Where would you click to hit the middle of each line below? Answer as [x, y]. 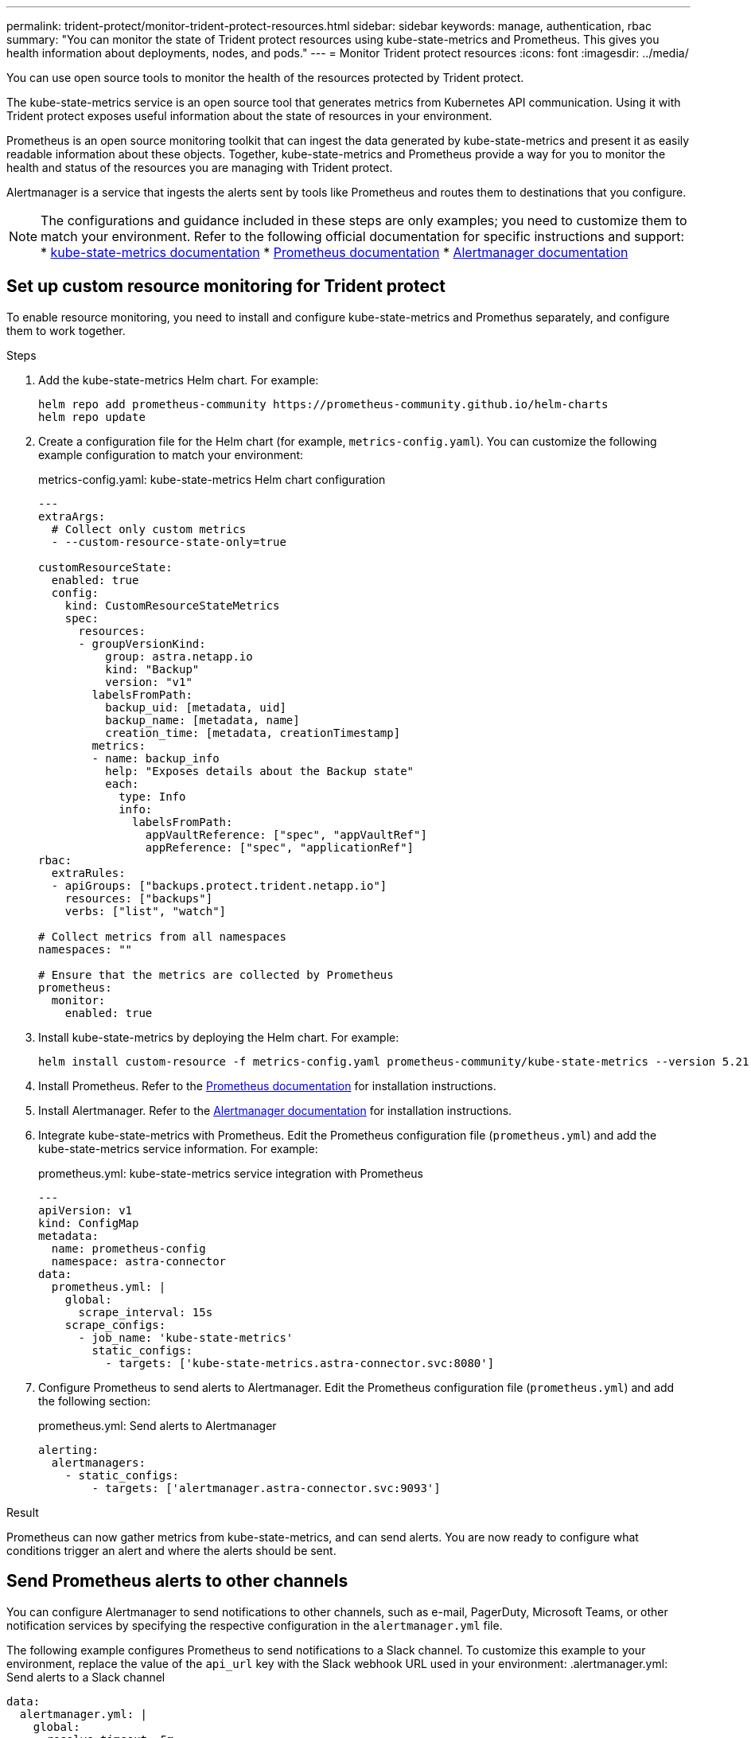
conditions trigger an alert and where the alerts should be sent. [171, 1550]
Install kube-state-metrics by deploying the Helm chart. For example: [219, 1037]
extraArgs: [72, 516]
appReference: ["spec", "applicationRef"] [280, 847]
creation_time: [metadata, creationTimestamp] [253, 733]
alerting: [68, 1450]
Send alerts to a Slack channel [86, 1677]
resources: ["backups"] [139, 898]
